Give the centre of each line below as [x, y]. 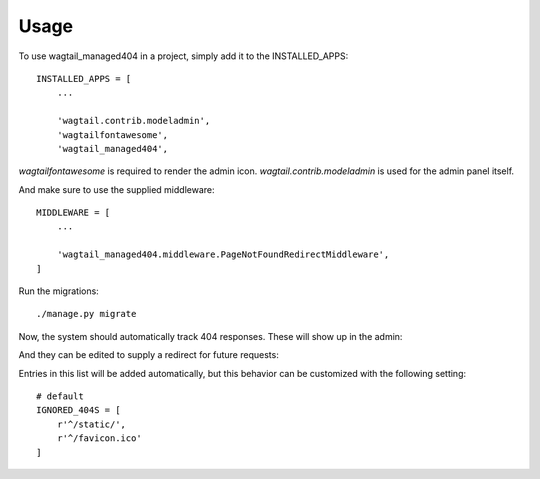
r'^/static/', [91, 424]
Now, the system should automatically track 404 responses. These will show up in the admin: [210, 336]
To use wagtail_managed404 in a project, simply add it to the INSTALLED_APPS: [183, 56]
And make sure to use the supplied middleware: [116, 189]
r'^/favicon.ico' [99, 438]
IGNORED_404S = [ [78, 410]
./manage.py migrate [86, 314]
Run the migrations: [58, 291]
